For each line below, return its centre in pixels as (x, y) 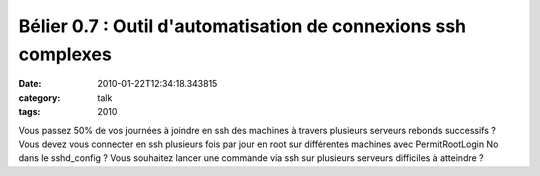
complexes (65, 54)
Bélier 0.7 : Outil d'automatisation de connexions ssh (242, 26)
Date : (30, 84)
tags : (29, 112)
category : (39, 97)
